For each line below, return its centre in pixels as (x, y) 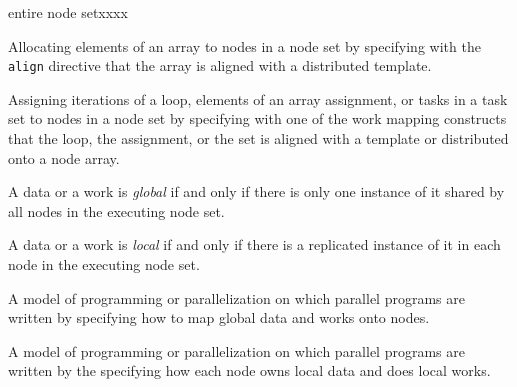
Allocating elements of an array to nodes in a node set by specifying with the (244, 45)
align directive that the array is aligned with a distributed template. (220, 65)
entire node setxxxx (68, 12)
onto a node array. (64, 157)
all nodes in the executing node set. (116, 210)
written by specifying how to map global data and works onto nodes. (219, 317)
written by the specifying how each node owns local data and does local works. (249, 370)
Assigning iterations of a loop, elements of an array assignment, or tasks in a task (258, 98)
